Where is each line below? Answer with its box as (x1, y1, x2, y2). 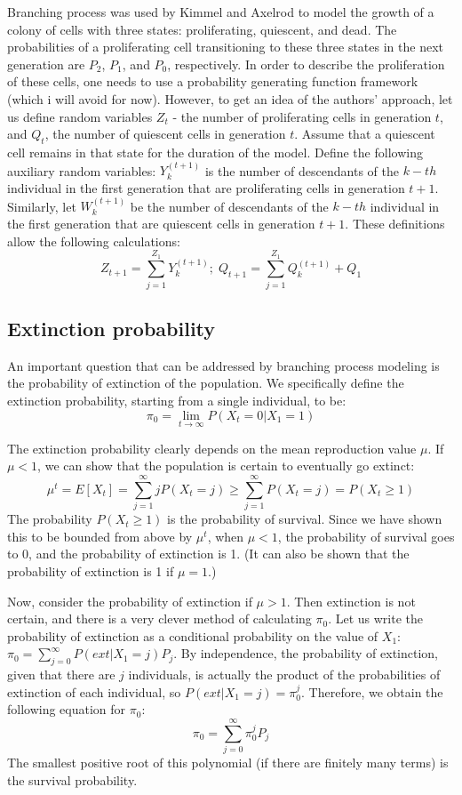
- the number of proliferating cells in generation (172, 107, 432, 125)
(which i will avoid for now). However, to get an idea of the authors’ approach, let (7, 89, 453, 108)
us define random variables (7, 107, 153, 125)
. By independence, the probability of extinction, (173, 644, 438, 662)
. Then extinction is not (286, 591, 416, 610)
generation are (7, 54, 85, 73)
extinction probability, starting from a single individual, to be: (7, 391, 346, 410)
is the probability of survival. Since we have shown (167, 510, 442, 528)
